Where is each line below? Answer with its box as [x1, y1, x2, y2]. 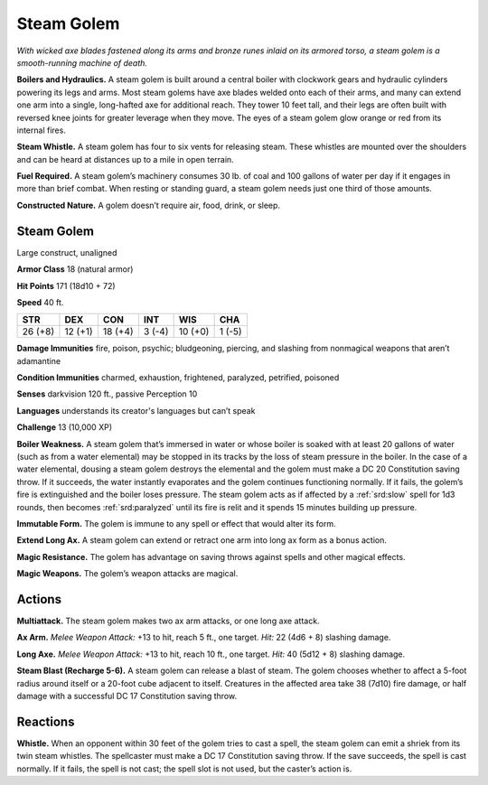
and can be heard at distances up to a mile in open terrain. [16, 154, 234, 164]
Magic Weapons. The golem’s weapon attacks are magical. [16, 568, 239, 579]
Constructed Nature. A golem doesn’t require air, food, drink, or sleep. [16, 200, 280, 210]
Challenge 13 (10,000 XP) [16, 422, 113, 433]
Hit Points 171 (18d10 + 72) [16, 280, 117, 291]
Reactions [16, 714, 75, 729]
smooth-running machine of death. [16, 57, 148, 68]
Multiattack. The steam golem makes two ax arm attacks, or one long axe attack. [16, 615, 320, 627]
